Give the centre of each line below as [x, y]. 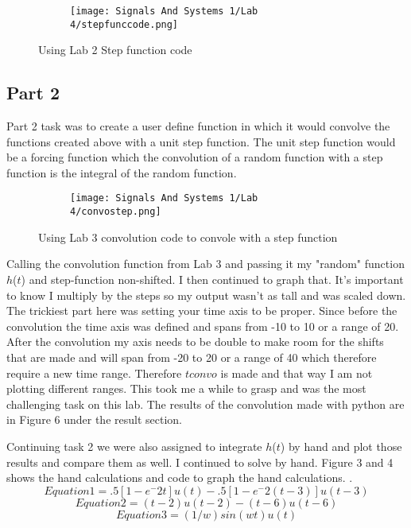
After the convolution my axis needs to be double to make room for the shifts [195, 342]
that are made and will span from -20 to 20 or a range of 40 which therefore [192, 357]
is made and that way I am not [297, 373]
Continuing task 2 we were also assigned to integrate [134, 446]
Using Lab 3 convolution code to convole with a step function [188, 237]
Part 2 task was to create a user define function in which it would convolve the [198, 126]
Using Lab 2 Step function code [115, 50]
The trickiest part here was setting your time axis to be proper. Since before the [202, 311]
